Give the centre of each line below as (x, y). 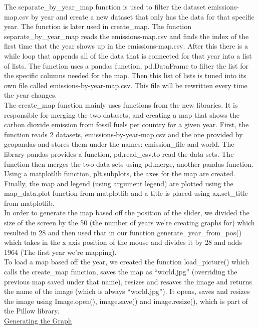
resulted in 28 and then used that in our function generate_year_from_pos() (123, 232)
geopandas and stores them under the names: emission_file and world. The (119, 144)
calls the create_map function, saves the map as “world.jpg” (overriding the (121, 272)
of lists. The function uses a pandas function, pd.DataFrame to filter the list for (126, 65)
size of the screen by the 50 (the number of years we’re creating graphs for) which (129, 223)
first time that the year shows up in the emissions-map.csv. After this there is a (126, 46)
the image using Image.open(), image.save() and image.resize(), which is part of (126, 301)
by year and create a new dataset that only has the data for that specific (143, 16)
